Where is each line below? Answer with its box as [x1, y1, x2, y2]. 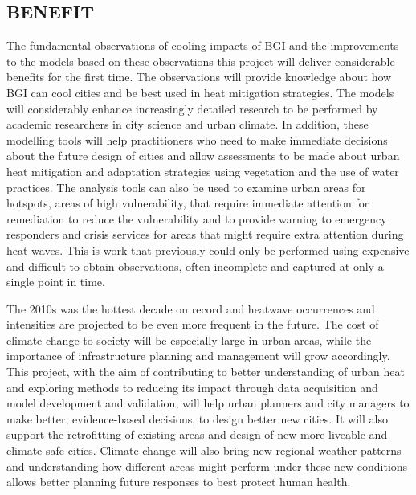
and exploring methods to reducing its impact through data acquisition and [6, 378, 378, 395]
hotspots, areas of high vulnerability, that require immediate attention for [6, 194, 369, 211]
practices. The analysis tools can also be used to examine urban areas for [6, 178, 366, 195]
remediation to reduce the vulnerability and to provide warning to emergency [6, 210, 387, 227]
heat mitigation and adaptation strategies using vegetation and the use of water [6, 162, 399, 179]
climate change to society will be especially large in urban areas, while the [6, 331, 372, 348]
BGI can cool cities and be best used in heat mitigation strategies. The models [6, 84, 394, 100]
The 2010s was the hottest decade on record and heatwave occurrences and [6, 300, 375, 317]
